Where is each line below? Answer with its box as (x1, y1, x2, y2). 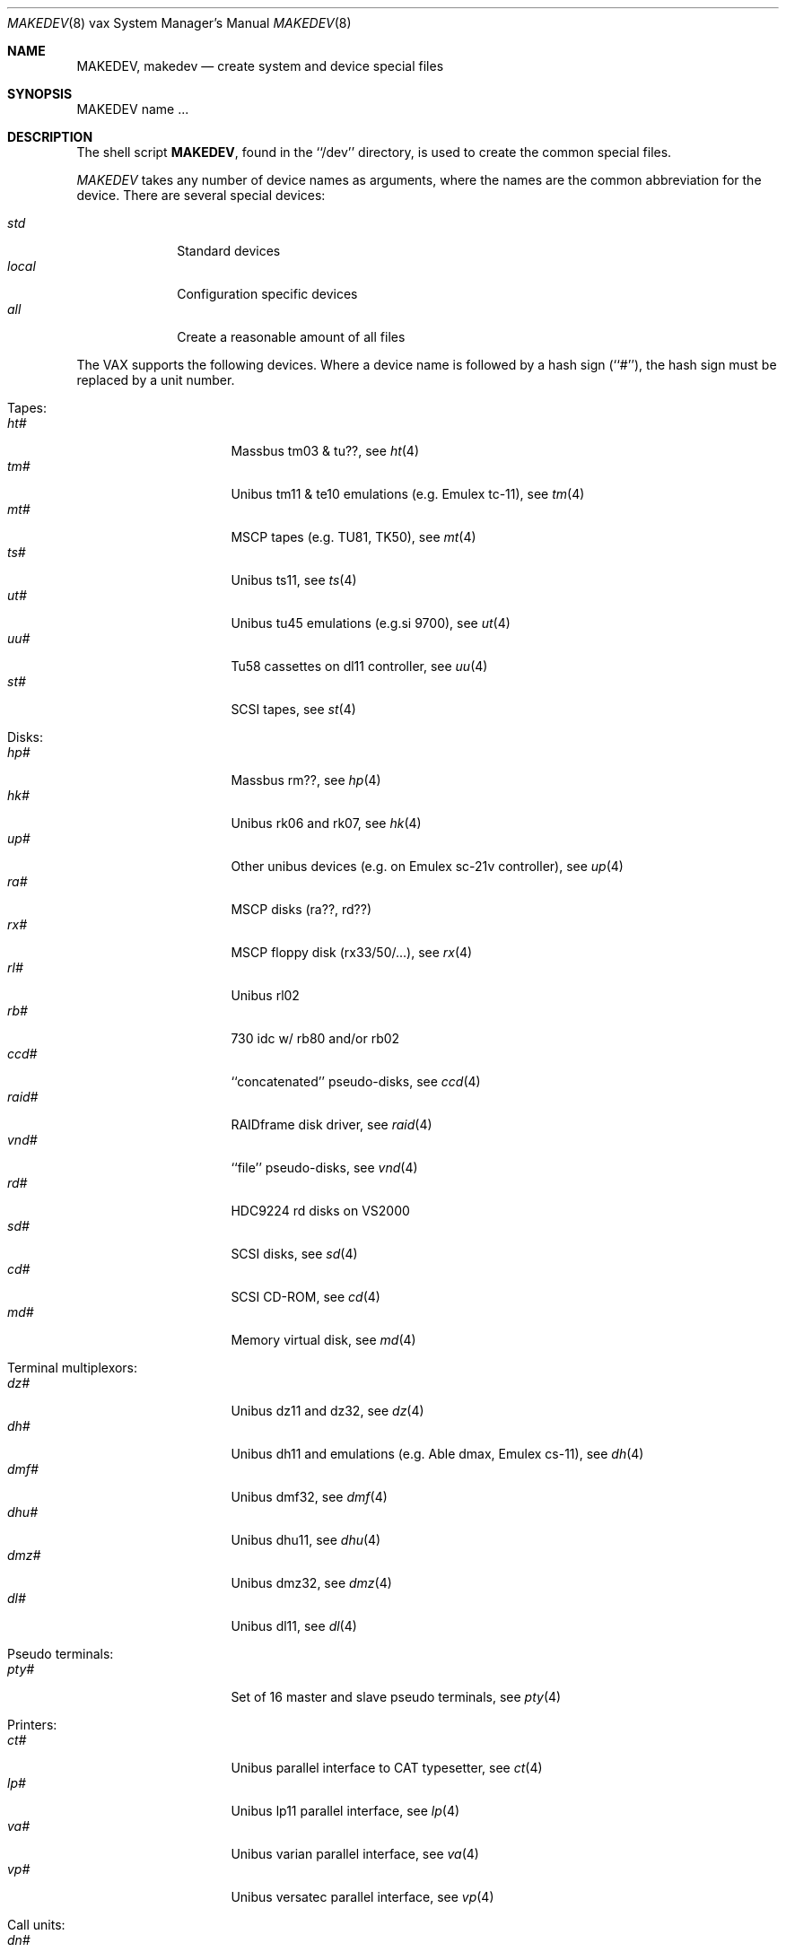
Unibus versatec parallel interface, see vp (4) (231, 1889, 494, 1904)
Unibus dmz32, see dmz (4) (231, 1575, 392, 1590)
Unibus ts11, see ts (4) (231, 572, 357, 588)
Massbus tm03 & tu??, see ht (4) (231, 443, 420, 458)
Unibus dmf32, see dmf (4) (231, 1489, 388, 1504)
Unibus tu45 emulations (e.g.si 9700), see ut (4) (231, 615, 511, 631)
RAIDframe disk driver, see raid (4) (231, 1117, 432, 1132)
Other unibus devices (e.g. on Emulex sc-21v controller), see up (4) (231, 858, 624, 874)
